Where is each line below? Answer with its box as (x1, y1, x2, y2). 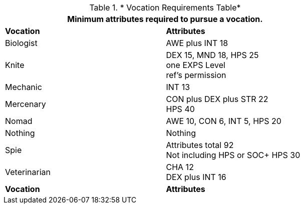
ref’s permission (166, 70, 226, 80)
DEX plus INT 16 (166, 172, 226, 182)
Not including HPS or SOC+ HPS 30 (166, 150, 300, 160)
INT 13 (166, 82, 190, 92)
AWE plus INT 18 (166, 38, 228, 48)
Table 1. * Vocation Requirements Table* (89, 2, 241, 12)
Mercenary (5, 99, 46, 109)
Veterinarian (5, 167, 51, 177)
